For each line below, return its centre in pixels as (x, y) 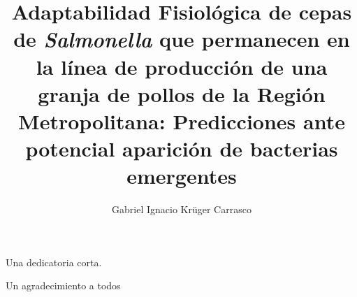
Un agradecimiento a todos (63, 285)
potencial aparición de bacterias (182, 148)
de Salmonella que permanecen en (182, 39)
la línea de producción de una (182, 66)
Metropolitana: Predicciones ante (182, 121)
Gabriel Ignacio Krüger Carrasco (182, 209)
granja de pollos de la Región (182, 93)
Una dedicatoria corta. (54, 262)
